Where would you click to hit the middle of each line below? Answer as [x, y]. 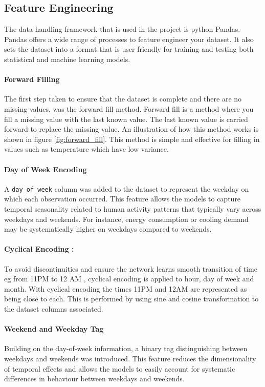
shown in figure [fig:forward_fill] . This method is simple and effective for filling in [132, 139]
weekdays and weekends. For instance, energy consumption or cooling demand [126, 219]
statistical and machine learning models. [67, 59]
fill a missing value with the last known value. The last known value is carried [126, 119]
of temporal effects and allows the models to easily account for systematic [120, 368]
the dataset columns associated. [54, 308]
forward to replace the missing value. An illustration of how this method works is [131, 129]
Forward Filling [32, 79]
